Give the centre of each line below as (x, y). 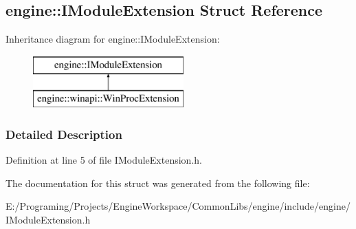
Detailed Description (64, 134)
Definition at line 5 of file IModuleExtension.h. (104, 160)
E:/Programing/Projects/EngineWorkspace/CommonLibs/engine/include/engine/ (178, 206)
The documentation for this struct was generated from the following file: (158, 183)
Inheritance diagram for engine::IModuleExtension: (113, 39)
